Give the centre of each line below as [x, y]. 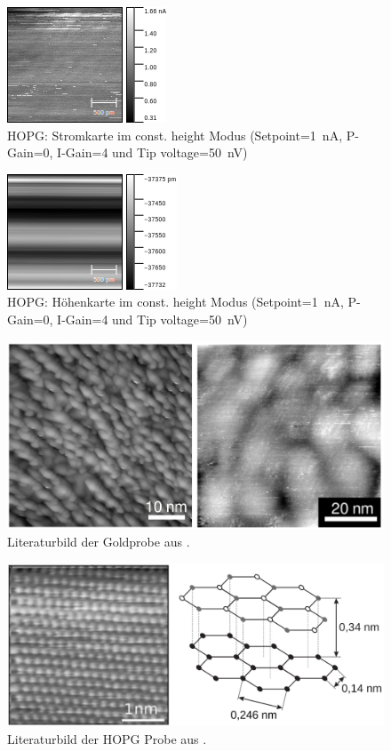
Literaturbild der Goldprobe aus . [99, 542]
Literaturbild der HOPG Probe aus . [107, 738]
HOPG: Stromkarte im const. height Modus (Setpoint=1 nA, [175, 135]
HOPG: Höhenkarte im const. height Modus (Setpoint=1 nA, [176, 302]
